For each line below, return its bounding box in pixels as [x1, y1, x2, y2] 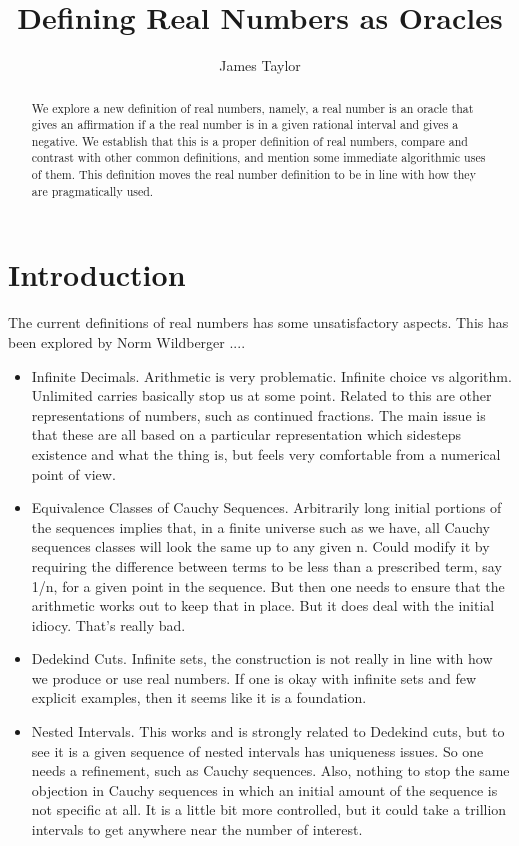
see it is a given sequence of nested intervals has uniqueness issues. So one [31, 740, 484, 761]
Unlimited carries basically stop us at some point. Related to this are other [31, 385, 492, 406]
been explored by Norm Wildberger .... [8, 331, 246, 352]
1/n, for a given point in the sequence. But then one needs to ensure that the [31, 575, 505, 596]
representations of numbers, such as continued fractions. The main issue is [31, 404, 486, 425]
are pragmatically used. [31, 182, 154, 199]
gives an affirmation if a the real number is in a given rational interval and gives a [31, 116, 459, 133]
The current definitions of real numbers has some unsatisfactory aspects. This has [8, 312, 509, 333]
